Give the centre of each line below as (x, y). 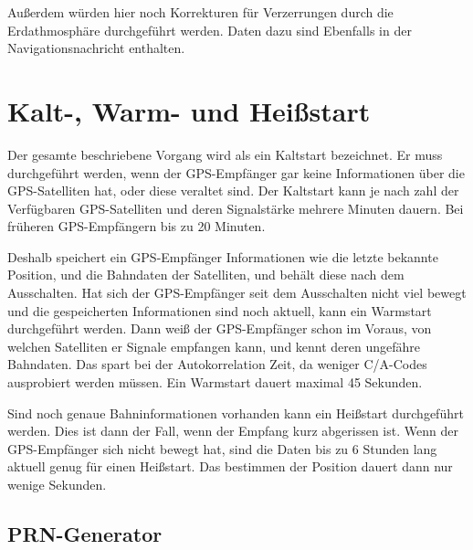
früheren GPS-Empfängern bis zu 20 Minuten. (137, 226)
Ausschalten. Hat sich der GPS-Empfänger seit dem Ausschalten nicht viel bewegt (237, 293)
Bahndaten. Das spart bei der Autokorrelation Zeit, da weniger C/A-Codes (217, 364)
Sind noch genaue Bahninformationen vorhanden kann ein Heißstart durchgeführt (236, 412)
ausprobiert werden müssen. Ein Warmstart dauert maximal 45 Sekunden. (215, 382)
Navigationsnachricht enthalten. (96, 48)
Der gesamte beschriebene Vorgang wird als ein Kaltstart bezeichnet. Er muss (225, 154)
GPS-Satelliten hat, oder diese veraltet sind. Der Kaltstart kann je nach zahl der (233, 190)
